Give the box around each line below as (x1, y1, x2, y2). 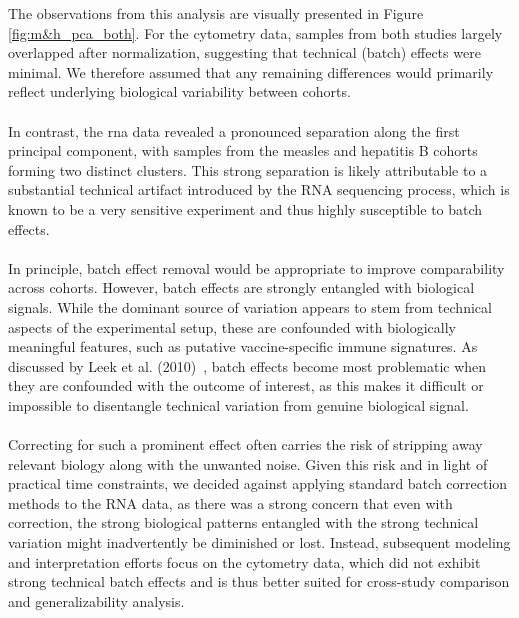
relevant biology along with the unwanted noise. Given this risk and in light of (8, 453, 488, 474)
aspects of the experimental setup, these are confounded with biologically (8, 316, 456, 337)
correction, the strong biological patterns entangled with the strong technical (8, 512, 479, 533)
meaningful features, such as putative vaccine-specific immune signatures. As (8, 336, 478, 357)
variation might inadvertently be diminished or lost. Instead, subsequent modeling (8, 532, 511, 553)
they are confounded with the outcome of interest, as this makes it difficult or (8, 375, 484, 396)
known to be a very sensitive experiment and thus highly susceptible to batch (8, 198, 483, 219)
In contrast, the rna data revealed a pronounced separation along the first (8, 120, 460, 141)
